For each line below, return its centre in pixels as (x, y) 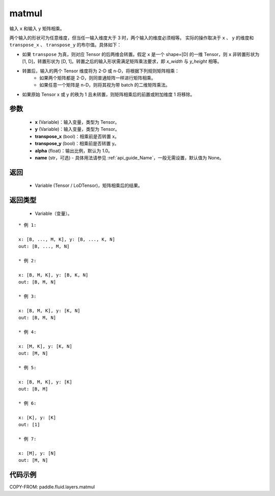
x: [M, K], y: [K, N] (45, 346)
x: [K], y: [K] (37, 417)
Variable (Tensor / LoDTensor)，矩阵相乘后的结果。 (89, 185)
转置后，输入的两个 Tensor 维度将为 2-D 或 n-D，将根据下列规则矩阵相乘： (101, 71)
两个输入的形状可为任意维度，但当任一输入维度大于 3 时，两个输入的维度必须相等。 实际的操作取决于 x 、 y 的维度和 (132, 38)
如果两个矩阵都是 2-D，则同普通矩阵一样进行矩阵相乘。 (98, 78)
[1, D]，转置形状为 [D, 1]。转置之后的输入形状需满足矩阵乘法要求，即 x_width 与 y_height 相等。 (122, 62)
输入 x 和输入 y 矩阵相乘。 (37, 29)
